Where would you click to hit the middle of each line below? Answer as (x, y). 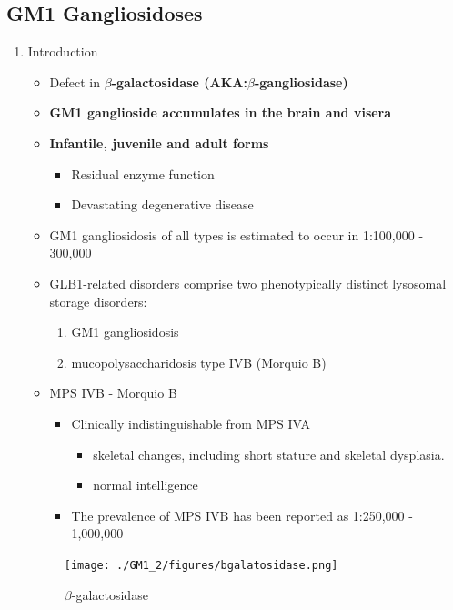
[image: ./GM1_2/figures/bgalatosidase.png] (201, 565)
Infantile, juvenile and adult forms (159, 142)
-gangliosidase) (301, 81)
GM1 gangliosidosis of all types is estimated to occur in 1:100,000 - (237, 234)
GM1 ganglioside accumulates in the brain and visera (221, 112)
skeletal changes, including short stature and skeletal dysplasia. (269, 454)
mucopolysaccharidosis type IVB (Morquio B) (199, 362)
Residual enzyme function (143, 173)
